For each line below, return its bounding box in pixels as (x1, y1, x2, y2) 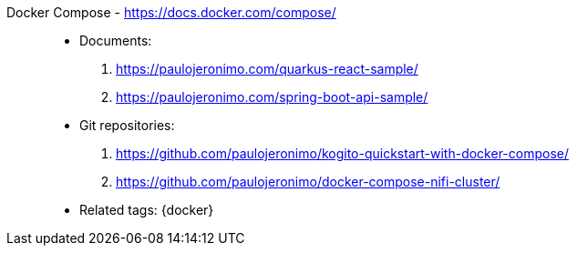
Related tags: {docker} (79, 202, 214, 218)
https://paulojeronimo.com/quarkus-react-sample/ (116, 61, 418, 76)
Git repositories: (79, 117, 175, 133)
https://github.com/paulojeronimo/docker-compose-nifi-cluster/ (116, 174, 500, 189)
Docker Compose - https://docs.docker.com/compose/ (6, 5, 336, 20)
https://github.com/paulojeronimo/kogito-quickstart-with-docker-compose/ (116, 146, 570, 161)
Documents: (79, 33, 152, 48)
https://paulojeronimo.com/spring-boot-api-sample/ (116, 89, 428, 105)
